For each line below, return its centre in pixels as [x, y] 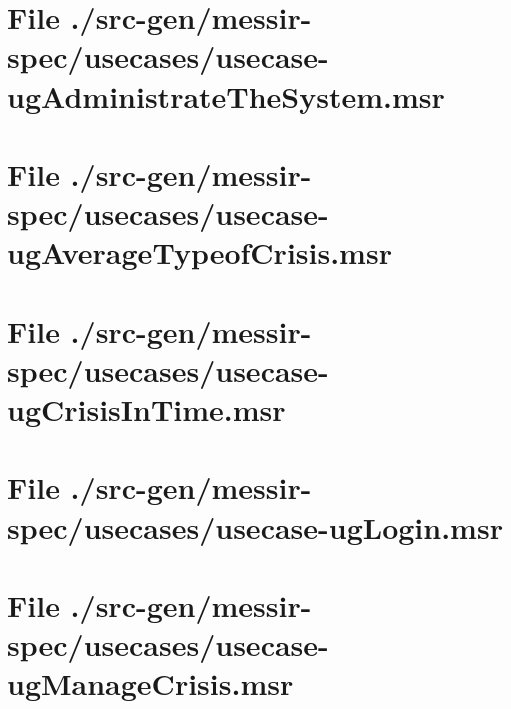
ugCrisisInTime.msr [146, 409]
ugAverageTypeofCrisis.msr [199, 252]
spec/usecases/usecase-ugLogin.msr [255, 526]
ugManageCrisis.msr [150, 683]
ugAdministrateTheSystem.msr [226, 95]
